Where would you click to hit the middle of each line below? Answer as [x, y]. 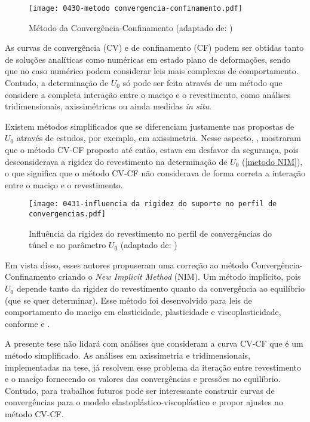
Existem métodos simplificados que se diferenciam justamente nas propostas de [150, 126]
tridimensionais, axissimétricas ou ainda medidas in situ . [108, 106]
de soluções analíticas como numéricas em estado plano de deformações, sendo [148, 59]
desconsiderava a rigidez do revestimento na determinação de [116, 161]
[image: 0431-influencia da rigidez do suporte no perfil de [153, 204]
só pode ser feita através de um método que [202, 83]
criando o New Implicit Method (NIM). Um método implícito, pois [179, 276]
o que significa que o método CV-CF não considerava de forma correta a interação [155, 173]
